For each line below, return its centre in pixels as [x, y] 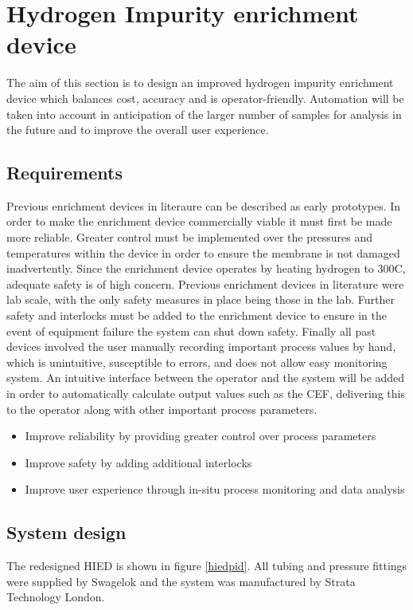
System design [66, 532]
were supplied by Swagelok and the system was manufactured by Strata [181, 581]
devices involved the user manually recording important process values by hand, [201, 346]
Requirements [64, 173]
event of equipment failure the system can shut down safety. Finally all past [191, 331]
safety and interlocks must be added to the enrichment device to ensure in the [197, 315]
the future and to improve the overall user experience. [138, 130]
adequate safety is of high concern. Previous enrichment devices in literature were [205, 283]
